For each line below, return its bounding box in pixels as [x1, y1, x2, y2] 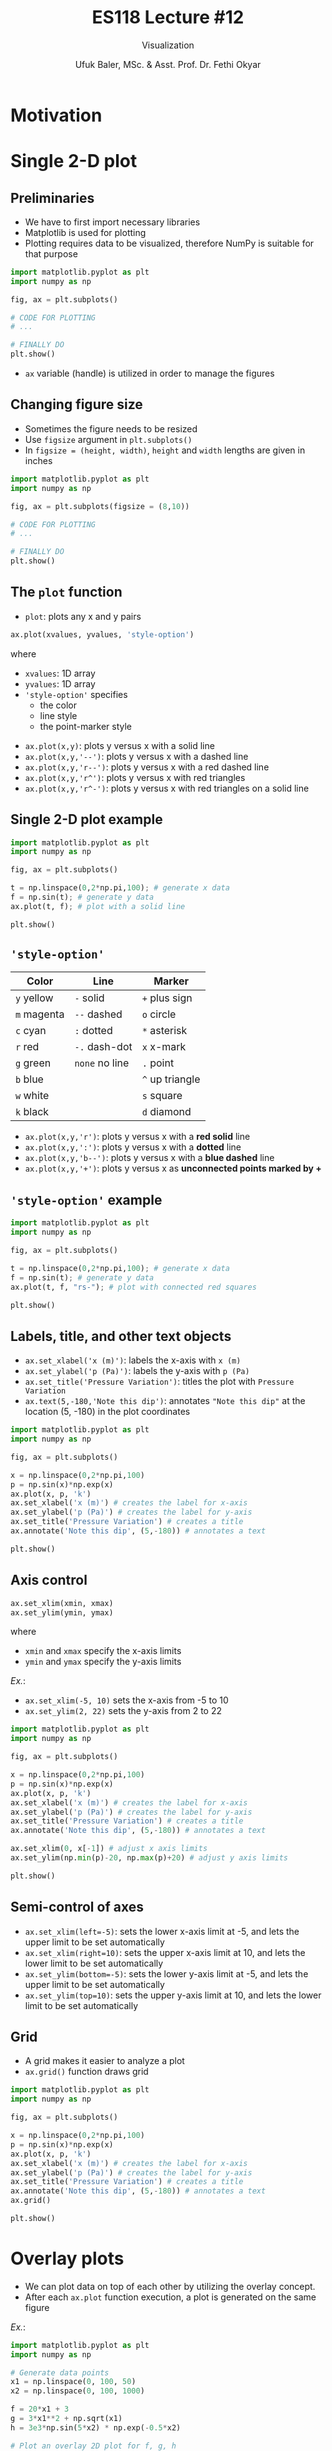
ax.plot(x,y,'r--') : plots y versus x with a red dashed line [24, 761, 270, 773]
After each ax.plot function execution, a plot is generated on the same [24, 2291, 317, 2303]
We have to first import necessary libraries [24, 216, 201, 228]
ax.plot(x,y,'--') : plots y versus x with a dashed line [24, 750, 249, 762]
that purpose [24, 247, 78, 260]
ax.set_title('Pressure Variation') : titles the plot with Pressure [24, 1376, 295, 1388]
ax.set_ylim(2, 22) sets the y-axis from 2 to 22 [24, 1705, 222, 1717]
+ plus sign [141, 991, 193, 1005]
